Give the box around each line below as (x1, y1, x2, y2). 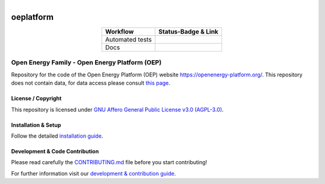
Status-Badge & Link (158, 28, 219, 36)
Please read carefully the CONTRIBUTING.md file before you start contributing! (11, 159, 208, 166)
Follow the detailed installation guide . (11, 132, 104, 140)
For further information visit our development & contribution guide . (11, 170, 176, 177)
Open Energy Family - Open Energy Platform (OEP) (11, 58, 162, 67)
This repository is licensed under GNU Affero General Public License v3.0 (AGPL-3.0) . (11, 106, 224, 113)
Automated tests (105, 35, 152, 44)
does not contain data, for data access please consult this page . (11, 79, 171, 87)
